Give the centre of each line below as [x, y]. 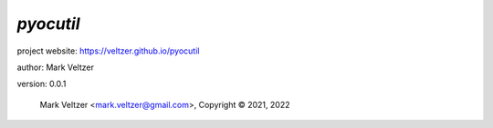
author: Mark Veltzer [56, 67]
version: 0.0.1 [42, 84]
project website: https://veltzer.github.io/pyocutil [108, 51]
